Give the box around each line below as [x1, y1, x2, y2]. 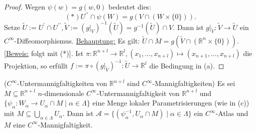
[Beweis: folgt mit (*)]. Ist [4, 47, 84, 58]
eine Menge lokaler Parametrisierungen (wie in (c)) [92, 97, 249, 108]
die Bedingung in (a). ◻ [149, 60, 224, 70]
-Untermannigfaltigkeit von [96, 87, 180, 98]
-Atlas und [215, 108, 248, 118]
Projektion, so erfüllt [4, 60, 68, 70]
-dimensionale [42, 87, 84, 98]
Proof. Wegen [4, 1, 45, 11]
